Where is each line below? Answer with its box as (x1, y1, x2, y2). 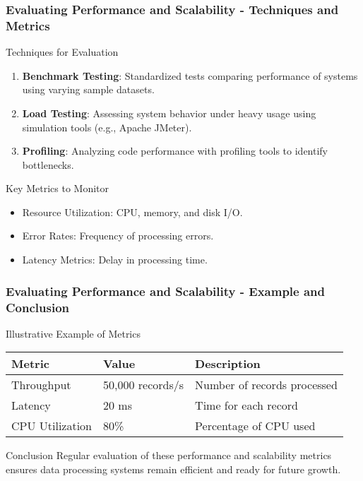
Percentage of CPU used (195, 417, 316, 434)
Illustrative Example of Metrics (6, 326, 141, 340)
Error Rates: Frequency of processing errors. (22, 228, 214, 243)
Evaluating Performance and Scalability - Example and (6, 282, 325, 299)
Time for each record (195, 397, 298, 414)
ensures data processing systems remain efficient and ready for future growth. (6, 462, 341, 476)
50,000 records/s (103, 376, 184, 393)
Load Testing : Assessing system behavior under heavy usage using (22, 105, 316, 120)
